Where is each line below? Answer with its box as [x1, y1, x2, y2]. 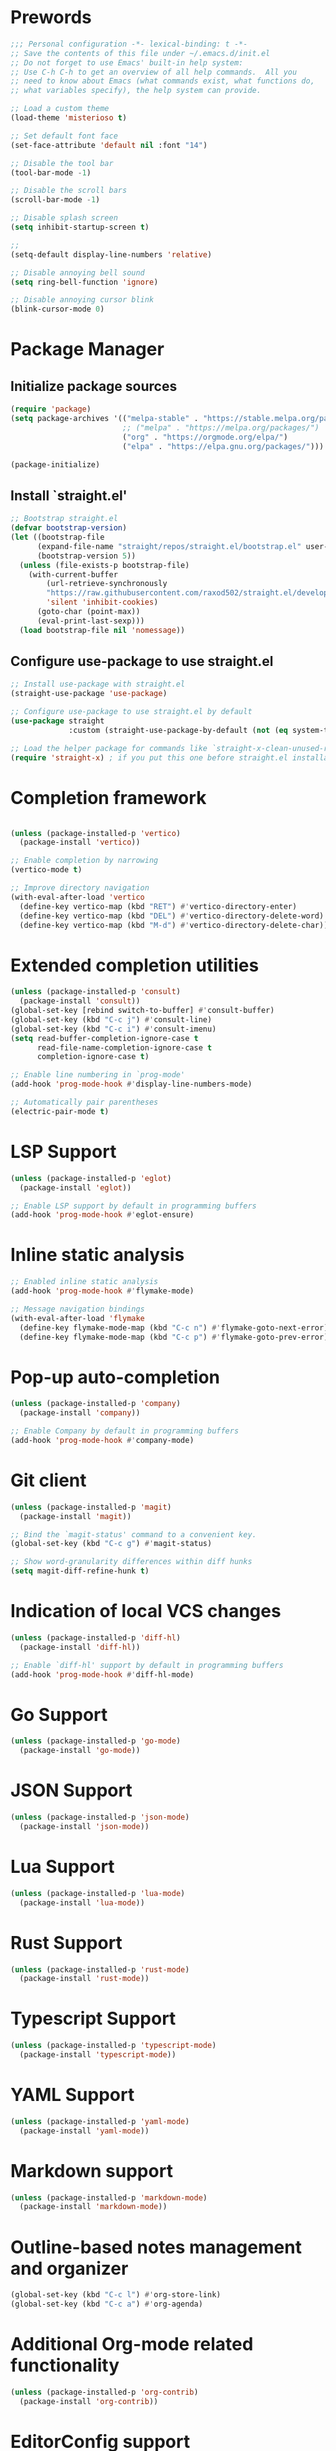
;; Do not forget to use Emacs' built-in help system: [10, 57, 244, 68]
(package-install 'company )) [19, 1408, 141, 1418]
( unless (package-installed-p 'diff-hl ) [10, 1633, 182, 1643]
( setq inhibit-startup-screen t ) [10, 222, 150, 233]
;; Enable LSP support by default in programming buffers [10, 1201, 257, 1211]
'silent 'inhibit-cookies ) [46, 597, 159, 608]
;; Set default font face [10, 131, 118, 141]
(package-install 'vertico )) [19, 837, 141, 848]
